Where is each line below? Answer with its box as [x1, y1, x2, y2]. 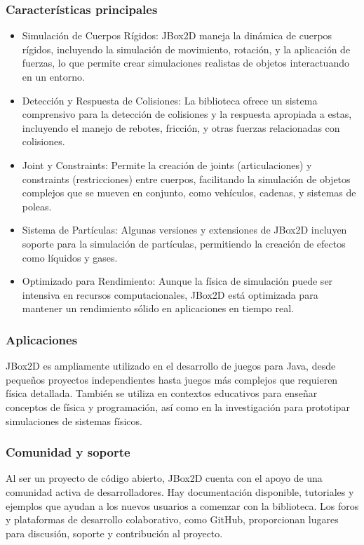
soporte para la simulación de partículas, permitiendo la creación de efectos [22, 236, 346, 250]
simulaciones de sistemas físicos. [6, 413, 142, 428]
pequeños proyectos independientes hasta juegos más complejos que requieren [6, 372, 338, 386]
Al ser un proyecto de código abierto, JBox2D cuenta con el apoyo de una [6, 471, 323, 485]
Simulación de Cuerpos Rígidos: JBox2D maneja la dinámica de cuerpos [22, 28, 332, 43]
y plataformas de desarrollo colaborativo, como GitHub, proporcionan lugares [6, 512, 339, 527]
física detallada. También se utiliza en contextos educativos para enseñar [6, 386, 318, 401]
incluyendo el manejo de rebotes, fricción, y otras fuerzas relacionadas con [22, 120, 340, 135]
